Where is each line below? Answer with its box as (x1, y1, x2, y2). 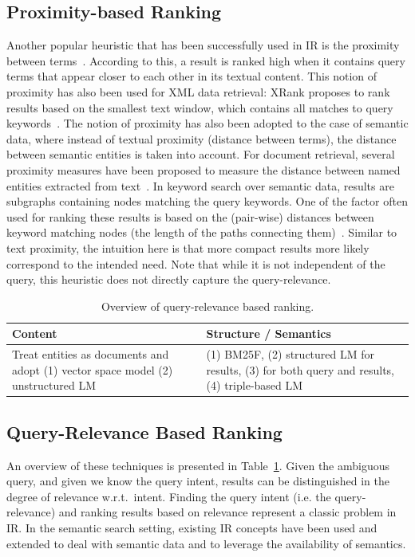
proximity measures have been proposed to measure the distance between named (6, 161, 401, 178)
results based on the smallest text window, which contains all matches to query (6, 99, 393, 116)
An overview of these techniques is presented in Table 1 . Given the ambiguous (6, 457, 390, 473)
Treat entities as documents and (12, 346, 169, 363)
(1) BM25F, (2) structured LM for (206, 346, 375, 363)
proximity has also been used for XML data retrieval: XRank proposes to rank (6, 83, 390, 100)
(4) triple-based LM (206, 377, 303, 394)
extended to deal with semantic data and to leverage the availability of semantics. (6, 535, 406, 551)
